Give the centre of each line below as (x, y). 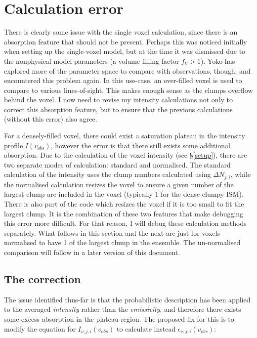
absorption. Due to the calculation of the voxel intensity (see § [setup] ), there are (126, 155)
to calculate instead (146, 328)
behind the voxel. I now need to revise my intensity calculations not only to (119, 100)
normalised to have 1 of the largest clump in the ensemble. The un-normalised (122, 242)
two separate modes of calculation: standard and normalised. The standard (117, 164)
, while (241, 174)
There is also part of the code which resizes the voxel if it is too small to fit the (124, 204)
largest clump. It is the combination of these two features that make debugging (124, 213)
